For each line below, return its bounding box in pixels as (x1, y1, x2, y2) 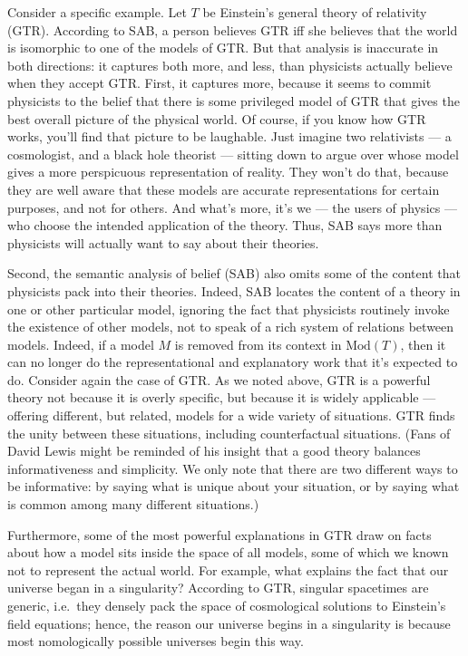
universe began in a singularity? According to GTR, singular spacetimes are (7, 578, 429, 597)
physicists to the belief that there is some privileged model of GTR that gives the (7, 91, 460, 110)
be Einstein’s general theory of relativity (202, 3, 427, 21)
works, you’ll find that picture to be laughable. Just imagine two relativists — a (7, 127, 452, 146)
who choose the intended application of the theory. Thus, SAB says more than (7, 216, 443, 235)
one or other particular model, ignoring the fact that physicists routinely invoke (7, 299, 450, 318)
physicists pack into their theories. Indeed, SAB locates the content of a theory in (7, 281, 461, 300)
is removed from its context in (174, 334, 342, 353)
